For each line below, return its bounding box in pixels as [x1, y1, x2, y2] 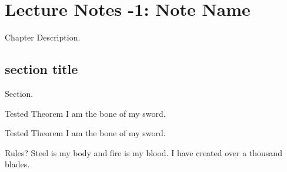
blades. [5, 158, 30, 170]
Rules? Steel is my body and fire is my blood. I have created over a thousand [5, 146, 282, 158]
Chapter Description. [5, 31, 81, 43]
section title [5, 60, 78, 78]
